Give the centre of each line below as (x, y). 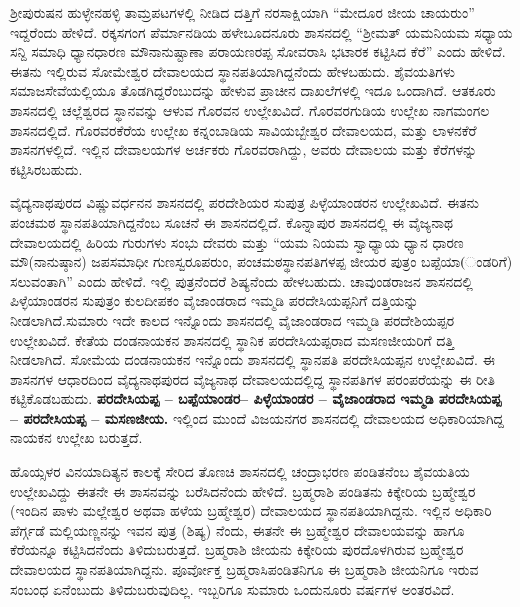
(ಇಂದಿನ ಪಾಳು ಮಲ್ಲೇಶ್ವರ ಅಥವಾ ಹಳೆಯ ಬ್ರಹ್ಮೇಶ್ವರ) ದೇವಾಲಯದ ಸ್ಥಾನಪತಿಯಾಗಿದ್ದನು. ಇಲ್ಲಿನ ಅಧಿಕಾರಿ (251, 510)
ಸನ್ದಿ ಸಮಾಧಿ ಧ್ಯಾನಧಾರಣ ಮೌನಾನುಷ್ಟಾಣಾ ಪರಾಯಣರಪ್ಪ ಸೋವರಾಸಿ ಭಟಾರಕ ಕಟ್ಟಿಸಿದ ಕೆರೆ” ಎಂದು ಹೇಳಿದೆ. (258, 51)
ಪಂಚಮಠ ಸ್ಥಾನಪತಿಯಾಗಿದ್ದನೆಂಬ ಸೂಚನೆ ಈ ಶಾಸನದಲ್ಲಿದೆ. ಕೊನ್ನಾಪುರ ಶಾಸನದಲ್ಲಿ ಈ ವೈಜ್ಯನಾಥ (231, 221)
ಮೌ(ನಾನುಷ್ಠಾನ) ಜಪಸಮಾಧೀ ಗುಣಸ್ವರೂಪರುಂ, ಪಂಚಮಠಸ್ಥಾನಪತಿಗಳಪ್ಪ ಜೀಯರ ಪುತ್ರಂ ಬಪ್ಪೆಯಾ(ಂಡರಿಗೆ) (261, 261)
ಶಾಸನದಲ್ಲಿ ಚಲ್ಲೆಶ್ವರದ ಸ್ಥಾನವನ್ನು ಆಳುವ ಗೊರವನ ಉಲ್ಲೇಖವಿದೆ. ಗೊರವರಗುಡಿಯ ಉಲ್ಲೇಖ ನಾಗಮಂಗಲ (250, 109)
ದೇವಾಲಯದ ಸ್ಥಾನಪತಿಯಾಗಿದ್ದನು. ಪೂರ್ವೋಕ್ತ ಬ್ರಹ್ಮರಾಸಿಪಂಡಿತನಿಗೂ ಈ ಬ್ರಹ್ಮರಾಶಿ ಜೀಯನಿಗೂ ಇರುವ (244, 569)
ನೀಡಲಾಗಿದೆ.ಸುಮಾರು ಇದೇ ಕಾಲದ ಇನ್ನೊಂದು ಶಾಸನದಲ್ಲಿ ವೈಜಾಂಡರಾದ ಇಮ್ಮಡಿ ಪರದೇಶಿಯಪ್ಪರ (232, 319)
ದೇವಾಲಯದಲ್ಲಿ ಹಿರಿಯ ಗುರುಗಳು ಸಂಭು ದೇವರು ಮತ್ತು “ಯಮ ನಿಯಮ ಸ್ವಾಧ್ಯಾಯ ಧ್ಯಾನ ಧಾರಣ (237, 241)
